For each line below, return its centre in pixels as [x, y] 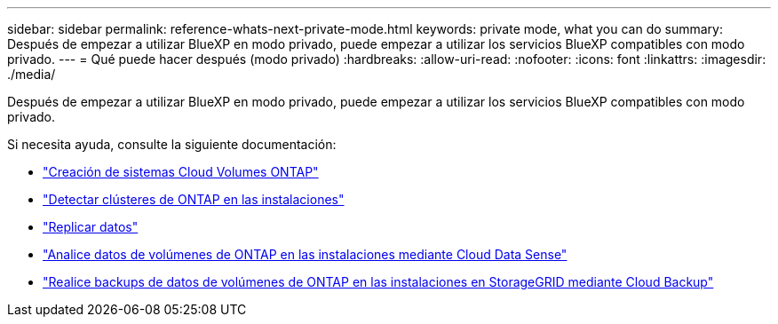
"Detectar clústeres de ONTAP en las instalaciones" [194, 199]
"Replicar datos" [91, 227]
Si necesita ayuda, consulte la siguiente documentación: [172, 144]
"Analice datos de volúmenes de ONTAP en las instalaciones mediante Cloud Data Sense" [305, 254]
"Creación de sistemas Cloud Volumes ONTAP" [181, 172]
